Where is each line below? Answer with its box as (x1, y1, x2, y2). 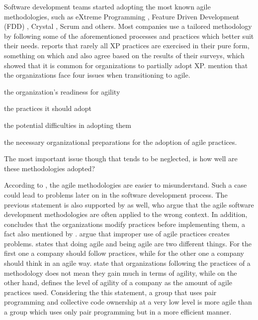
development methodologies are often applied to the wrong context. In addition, (4, 209, 248, 219)
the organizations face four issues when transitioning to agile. (4, 70, 190, 80)
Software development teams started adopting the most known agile (4, 1, 211, 11)
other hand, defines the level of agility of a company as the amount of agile (4, 277, 233, 288)
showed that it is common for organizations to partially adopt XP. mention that (4, 60, 248, 70)
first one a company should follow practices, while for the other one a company (4, 248, 244, 258)
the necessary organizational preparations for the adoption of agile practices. (4, 136, 237, 147)
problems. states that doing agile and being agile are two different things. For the (4, 238, 252, 248)
